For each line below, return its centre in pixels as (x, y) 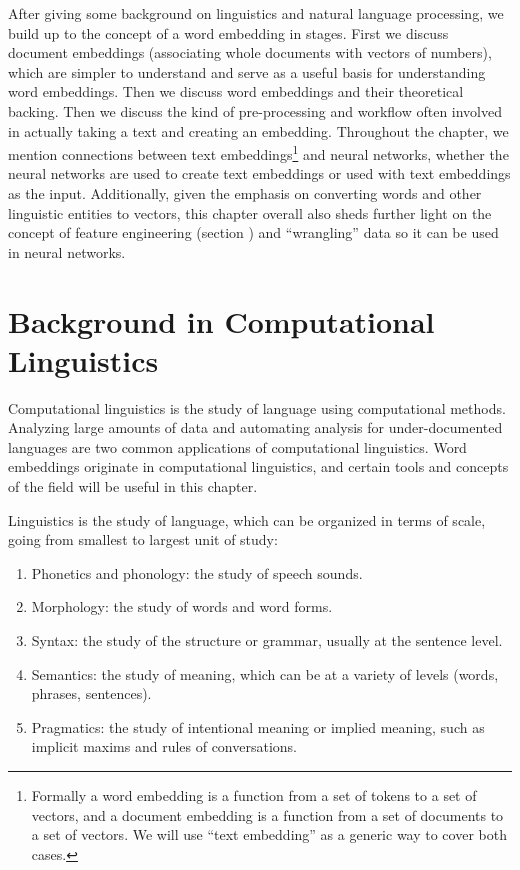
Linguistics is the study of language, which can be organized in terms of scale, (247, 519)
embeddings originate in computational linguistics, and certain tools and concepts (258, 466)
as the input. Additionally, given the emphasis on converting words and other (245, 193)
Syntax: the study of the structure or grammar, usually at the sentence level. (267, 640)
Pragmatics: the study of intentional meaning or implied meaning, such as (258, 726)
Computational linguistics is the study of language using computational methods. (257, 407)
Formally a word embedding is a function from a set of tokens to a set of (254, 795)
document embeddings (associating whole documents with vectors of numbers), (250, 52)
